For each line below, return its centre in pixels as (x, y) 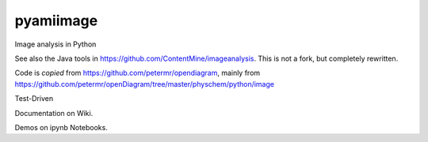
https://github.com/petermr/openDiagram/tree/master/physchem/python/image (145, 84)
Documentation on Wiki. (54, 113)
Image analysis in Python (55, 44)
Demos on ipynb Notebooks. (61, 127)
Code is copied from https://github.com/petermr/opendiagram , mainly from (138, 73)
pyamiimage (56, 21)
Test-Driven (34, 99)
